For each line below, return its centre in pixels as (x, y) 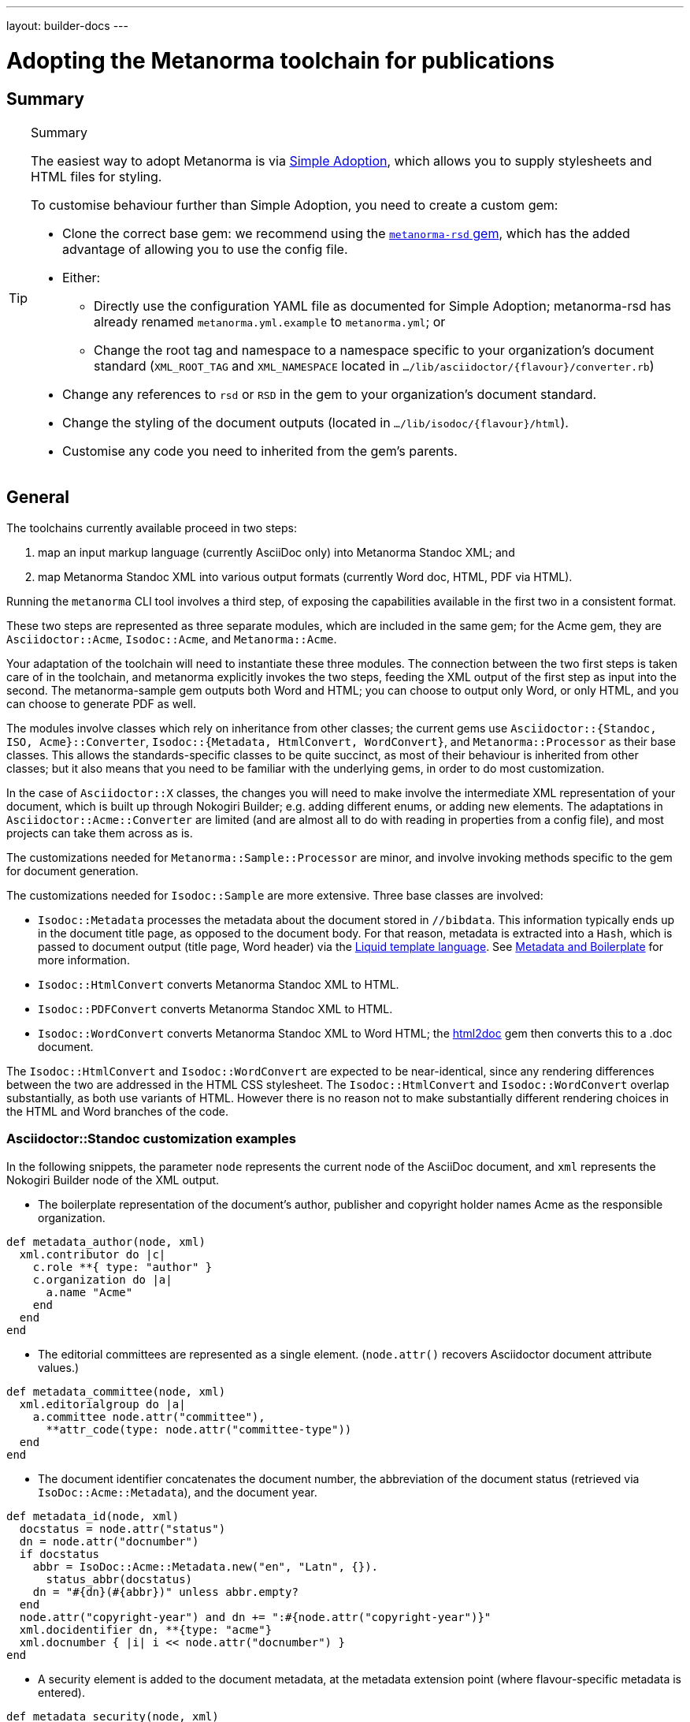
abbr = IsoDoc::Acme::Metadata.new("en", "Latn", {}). (206, 1566)
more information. (84, 960)
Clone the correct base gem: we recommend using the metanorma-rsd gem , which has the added (346, 233)
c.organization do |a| (102, 1279)
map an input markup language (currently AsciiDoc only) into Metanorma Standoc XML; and (276, 552)
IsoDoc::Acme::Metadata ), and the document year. (178, 1492)
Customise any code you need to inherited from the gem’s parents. (260, 451)
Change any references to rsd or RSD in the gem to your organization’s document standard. (330, 394)
